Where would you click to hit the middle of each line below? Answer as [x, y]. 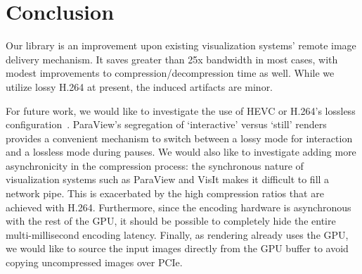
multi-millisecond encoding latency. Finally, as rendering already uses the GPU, [177, 234]
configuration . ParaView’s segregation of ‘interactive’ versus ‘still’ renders [166, 124]
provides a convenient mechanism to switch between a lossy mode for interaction [179, 138]
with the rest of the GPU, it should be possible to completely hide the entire [171, 221]
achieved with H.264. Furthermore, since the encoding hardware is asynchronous [179, 207]
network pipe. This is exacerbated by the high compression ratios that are [165, 193]
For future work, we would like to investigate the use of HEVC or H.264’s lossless [181, 110]
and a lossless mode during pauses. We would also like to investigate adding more [181, 152]
